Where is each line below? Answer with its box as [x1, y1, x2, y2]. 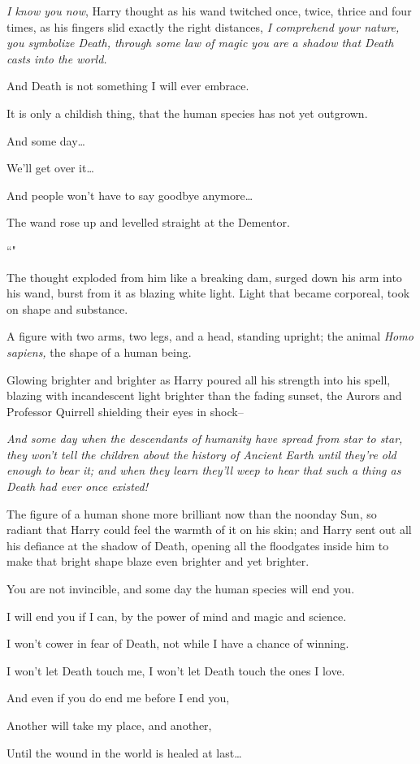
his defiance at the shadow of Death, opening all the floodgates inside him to [6, 536, 389, 553]
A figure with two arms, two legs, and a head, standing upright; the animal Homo [6, 328, 414, 345]
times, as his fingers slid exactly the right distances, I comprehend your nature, [6, 18, 400, 35]
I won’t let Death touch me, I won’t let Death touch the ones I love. [6, 662, 345, 679]
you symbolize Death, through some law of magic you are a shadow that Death [6, 34, 394, 51]
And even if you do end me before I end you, [6, 689, 230, 706]
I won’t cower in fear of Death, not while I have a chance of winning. [6, 635, 349, 652]
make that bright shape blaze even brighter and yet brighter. [6, 553, 310, 570]
